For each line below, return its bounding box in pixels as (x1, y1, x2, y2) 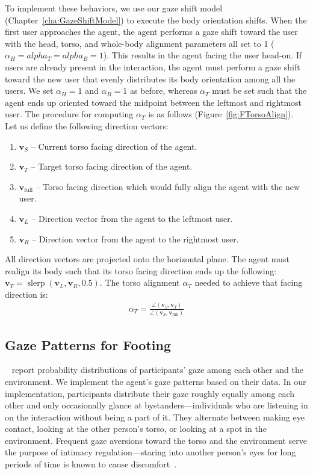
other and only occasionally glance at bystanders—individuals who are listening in (5, 399, 308, 411)
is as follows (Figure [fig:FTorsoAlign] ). (148, 108, 294, 120)
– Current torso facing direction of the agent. (31, 140, 197, 152)
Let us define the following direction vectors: (5, 119, 169, 132)
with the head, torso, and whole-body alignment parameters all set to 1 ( (5, 37, 274, 49)
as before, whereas (130, 84, 197, 97)
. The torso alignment (99, 276, 180, 289)
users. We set (5, 84, 54, 97)
